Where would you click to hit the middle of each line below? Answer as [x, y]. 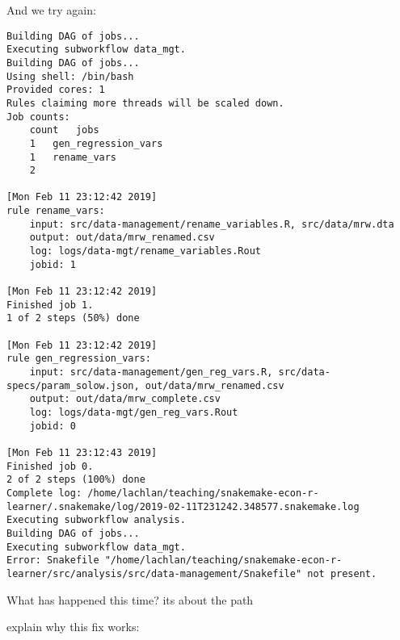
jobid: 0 [53, 426]
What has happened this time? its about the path [130, 599]
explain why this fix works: [73, 627]
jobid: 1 [53, 264]
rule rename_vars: [56, 211]
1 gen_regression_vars [96, 143]
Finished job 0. [50, 466]
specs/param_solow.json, [73, 385]
